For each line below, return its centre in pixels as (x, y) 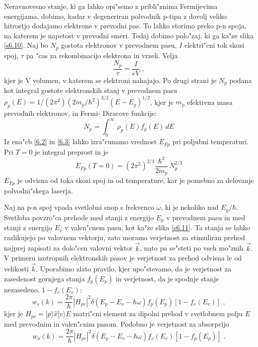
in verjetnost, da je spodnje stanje (167, 278)
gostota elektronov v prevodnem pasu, (119, 45)
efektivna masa (210, 102)
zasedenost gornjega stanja (44, 278)
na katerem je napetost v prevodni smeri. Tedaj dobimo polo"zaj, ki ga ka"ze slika (129, 35)
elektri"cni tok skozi (214, 45)
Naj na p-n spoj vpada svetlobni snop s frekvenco (79, 207)
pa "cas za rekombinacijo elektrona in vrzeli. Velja (102, 55)
